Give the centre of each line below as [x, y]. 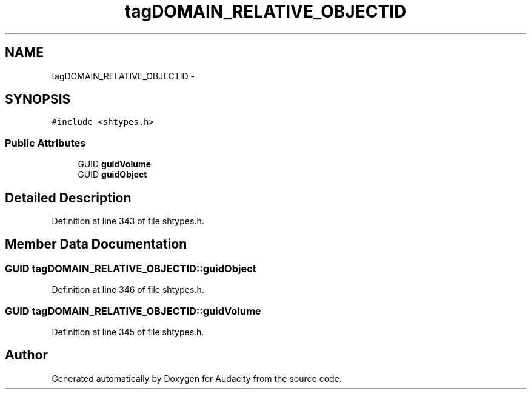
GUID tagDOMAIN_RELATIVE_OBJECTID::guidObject [131, 268]
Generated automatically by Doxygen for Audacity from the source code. [197, 378]
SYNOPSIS [38, 99]
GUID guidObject [112, 175]
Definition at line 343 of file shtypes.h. [128, 221]
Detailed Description [68, 198]
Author [26, 355]
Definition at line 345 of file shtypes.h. [128, 332]
